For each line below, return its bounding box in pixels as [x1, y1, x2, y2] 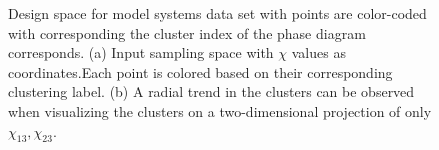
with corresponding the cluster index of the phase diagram [8, 22, 366, 43]
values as [291, 42, 346, 63]
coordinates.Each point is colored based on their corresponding [8, 61, 393, 82]
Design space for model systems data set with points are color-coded [8, 3, 427, 23]
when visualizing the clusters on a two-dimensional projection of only [8, 100, 432, 121]
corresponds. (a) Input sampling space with [8, 42, 274, 63]
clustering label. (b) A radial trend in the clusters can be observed [8, 81, 415, 102]
